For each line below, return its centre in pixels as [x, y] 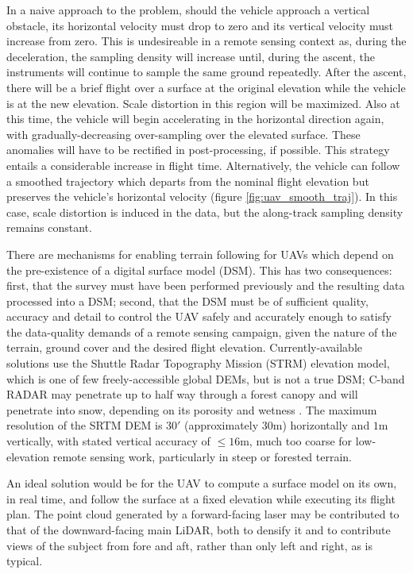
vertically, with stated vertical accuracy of [108, 441]
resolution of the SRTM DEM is [85, 425]
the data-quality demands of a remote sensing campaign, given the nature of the [202, 331]
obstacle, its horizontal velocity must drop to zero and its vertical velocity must [200, 25]
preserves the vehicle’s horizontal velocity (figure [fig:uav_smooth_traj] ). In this [202, 196]
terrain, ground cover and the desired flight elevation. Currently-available [184, 347]
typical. [25, 561]
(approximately [222, 425]
